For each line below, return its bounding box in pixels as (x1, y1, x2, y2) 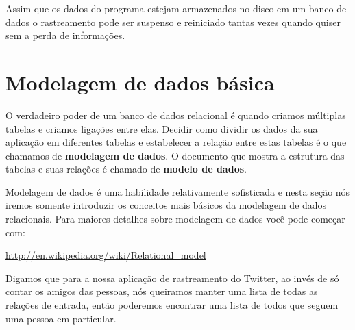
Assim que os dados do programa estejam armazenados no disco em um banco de (5, 1, 347, 15)
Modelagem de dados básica (5, 68, 275, 96)
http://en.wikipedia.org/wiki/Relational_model (5, 248, 206, 262)
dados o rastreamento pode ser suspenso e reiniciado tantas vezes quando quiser (5, 14, 341, 29)
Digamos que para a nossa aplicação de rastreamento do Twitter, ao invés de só (5, 270, 339, 285)
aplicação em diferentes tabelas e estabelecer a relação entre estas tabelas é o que (5, 135, 347, 149)
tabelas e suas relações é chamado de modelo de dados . (5, 162, 247, 176)
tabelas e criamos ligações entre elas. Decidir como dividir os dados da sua (5, 121, 318, 136)
